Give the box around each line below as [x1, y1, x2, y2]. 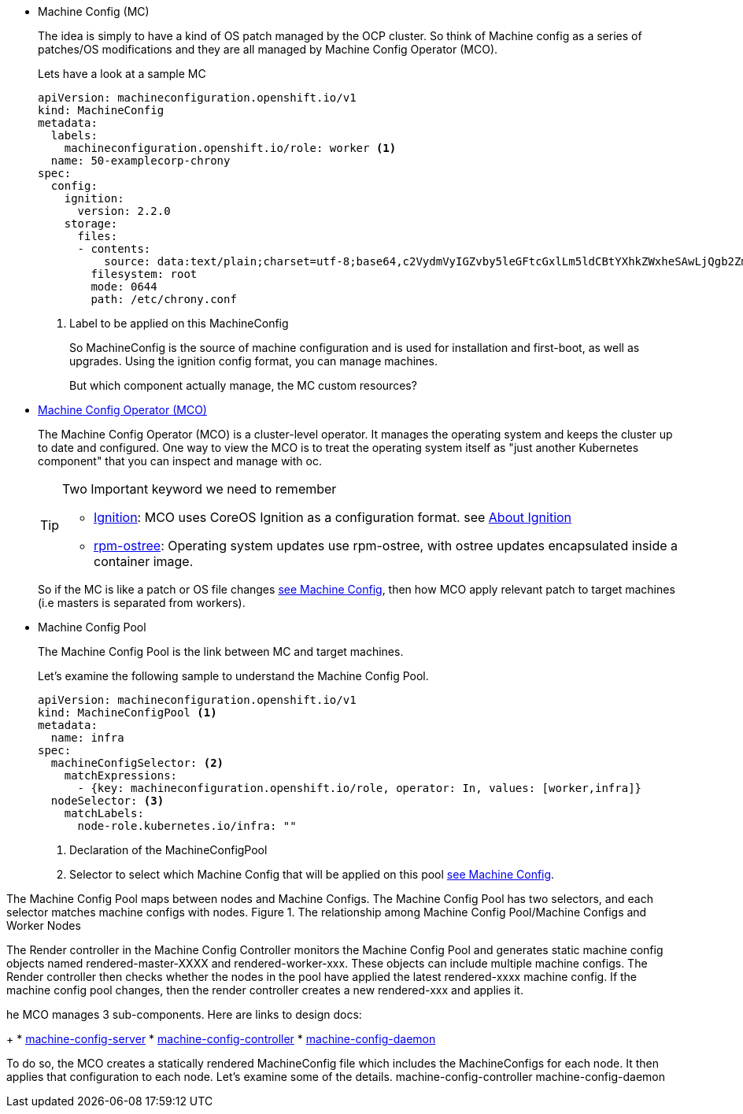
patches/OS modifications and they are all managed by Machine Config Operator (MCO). [38, 43, 498, 56]
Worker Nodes [6, 919, 81, 932]
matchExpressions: [64, 769, 178, 782]
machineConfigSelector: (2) [50, 757, 224, 769]
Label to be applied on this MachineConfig [69, 316, 289, 330]
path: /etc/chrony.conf [91, 293, 237, 305]
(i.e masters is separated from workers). [38, 596, 246, 609]
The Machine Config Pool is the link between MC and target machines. [38, 645, 404, 658]
